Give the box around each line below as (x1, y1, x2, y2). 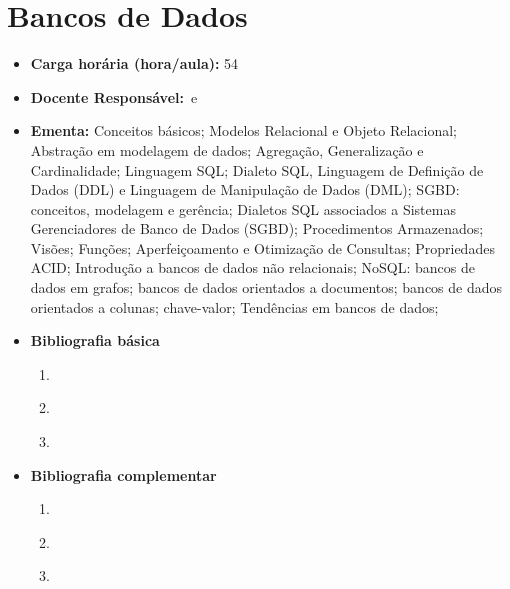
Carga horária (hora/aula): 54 (30, 53, 239, 74)
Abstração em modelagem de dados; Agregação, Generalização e (30, 139, 424, 160)
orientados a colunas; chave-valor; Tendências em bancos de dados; (30, 296, 439, 317)
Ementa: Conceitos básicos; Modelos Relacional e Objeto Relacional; (30, 120, 457, 141)
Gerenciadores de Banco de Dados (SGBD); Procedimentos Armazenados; (30, 218, 484, 239)
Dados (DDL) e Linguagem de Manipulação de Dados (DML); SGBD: (30, 179, 460, 200)
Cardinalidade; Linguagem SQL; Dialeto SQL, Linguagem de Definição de (30, 159, 484, 180)
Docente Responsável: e (30, 86, 198, 107)
